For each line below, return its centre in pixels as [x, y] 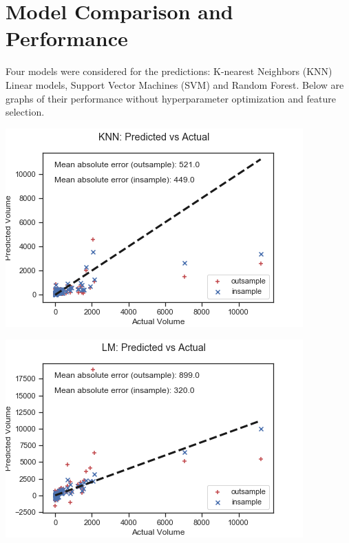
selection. [25, 112]
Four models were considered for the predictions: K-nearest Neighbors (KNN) [169, 71]
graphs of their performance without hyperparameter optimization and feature [171, 98]
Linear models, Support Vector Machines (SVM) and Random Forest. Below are [175, 84]
